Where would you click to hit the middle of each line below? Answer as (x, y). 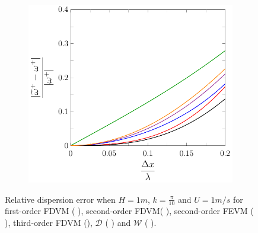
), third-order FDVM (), (49, 222)
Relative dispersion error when (60, 199)
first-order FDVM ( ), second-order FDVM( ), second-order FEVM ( (129, 211)
